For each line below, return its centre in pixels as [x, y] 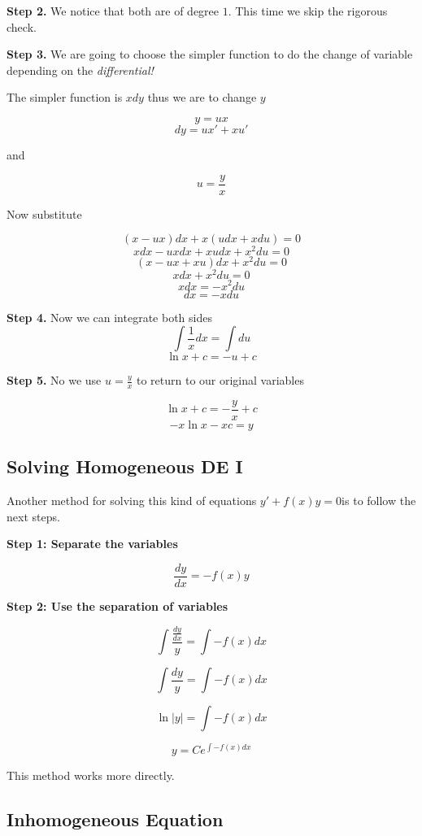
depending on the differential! [80, 70]
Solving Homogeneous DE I [125, 466]
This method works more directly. [91, 775]
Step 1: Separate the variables [92, 544]
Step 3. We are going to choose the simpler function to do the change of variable [210, 54]
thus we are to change [202, 97]
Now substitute [44, 213]
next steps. [33, 516]
